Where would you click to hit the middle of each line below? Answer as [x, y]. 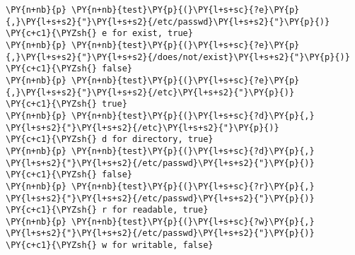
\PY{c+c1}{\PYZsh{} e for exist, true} [99, 34]
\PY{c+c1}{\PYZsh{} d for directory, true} [110, 140]
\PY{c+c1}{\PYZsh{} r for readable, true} [107, 210]
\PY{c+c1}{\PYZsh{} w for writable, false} [110, 245]
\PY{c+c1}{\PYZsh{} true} [66, 104]
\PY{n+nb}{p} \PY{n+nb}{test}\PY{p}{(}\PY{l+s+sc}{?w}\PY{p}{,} [160, 221]
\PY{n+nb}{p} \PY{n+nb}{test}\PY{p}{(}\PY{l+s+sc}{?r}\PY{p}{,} [160, 186]
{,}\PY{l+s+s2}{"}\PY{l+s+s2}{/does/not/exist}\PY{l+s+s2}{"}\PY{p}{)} [178, 57]
